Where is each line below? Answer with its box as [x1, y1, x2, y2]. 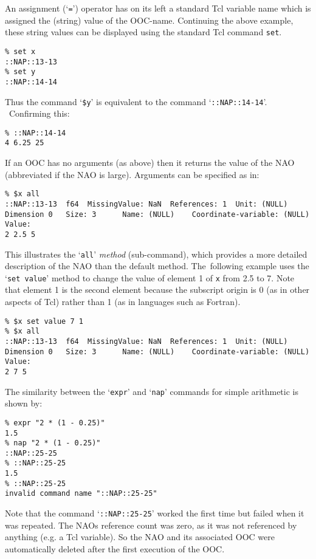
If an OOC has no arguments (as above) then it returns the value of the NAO [5, 156, 295, 169]
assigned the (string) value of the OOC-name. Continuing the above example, [5, 13, 294, 26]
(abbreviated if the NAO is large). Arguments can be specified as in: [5, 168, 259, 180]
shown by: [5, 397, 43, 410]
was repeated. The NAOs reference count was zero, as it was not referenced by [5, 518, 297, 531]
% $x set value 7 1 [5, 317, 83, 326]
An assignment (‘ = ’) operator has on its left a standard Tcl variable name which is [5, 2, 311, 14]
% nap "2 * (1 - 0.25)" [5, 439, 101, 448]
